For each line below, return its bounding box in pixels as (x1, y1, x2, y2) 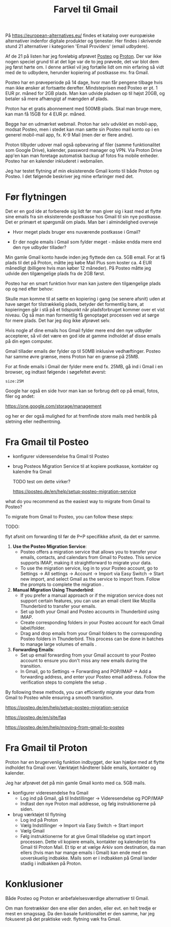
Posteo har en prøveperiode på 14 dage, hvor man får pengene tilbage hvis (5, 79, 163, 85)
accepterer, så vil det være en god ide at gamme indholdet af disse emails (5, 333, 161, 339)
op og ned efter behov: (5, 286, 54, 292)
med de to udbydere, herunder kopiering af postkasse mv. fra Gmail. (5, 70, 149, 76)
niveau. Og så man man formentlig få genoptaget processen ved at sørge (5, 312, 160, 318)
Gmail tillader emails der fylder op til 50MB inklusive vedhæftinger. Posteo (5, 348, 161, 354)
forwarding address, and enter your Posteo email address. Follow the (20, 674, 166, 680)
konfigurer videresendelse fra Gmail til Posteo (12, 454, 109, 460)
